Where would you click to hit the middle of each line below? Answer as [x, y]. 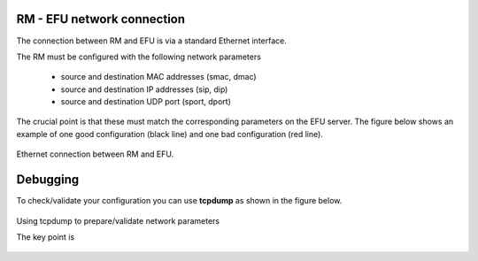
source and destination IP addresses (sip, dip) [144, 89]
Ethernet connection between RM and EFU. [95, 154]
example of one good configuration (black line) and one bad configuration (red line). [170, 134]
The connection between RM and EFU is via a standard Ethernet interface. [151, 41]
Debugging [48, 180]
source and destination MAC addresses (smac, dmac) [158, 77]
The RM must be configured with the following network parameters [139, 57]
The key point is [46, 237]
